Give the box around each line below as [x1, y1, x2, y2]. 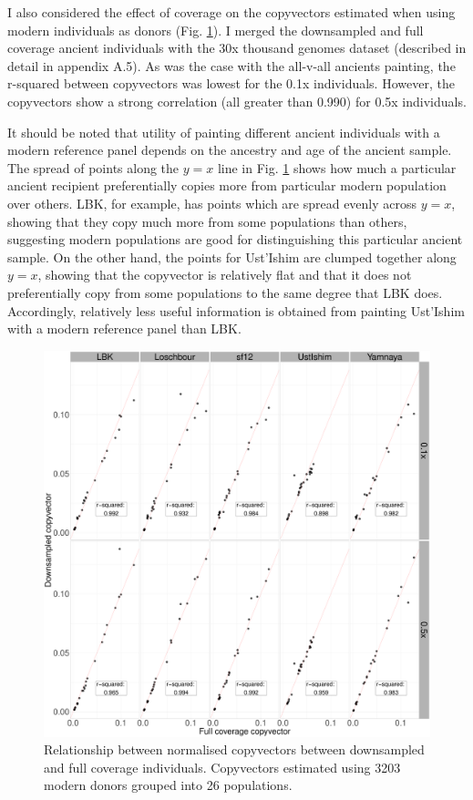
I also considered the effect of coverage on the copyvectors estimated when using [7, 3, 456, 21]
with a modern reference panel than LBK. [7, 319, 242, 338]
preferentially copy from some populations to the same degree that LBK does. [7, 282, 443, 302]
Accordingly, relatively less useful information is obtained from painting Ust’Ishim [7, 301, 465, 320]
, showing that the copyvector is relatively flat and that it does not [37, 265, 412, 284]
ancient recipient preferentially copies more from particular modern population [7, 176, 447, 195]
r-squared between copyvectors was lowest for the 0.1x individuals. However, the [7, 74, 455, 93]
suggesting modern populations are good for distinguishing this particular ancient [7, 230, 463, 249]
